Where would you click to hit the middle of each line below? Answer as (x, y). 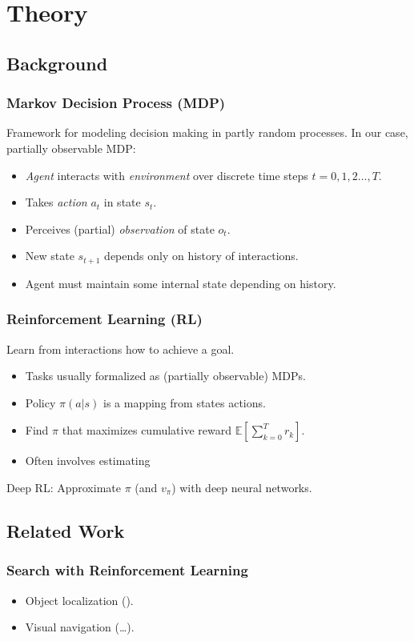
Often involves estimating (88, 461)
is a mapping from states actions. (185, 402)
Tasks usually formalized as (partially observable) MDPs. (166, 376)
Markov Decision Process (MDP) (116, 103)
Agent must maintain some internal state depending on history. (181, 283)
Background (57, 63)
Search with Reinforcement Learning (127, 570)
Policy (40, 402)
